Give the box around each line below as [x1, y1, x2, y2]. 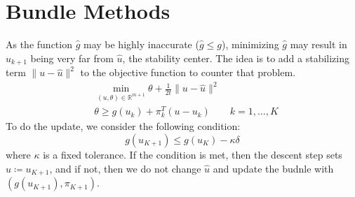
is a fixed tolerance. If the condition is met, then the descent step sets [43, 147, 342, 161]
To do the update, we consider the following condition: [6, 119, 241, 133]
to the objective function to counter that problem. [80, 65, 296, 80]
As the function [6, 37, 72, 52]
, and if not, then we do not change [49, 161, 201, 175]
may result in [290, 37, 347, 52]
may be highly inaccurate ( [83, 37, 199, 52]
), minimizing [221, 37, 279, 52]
